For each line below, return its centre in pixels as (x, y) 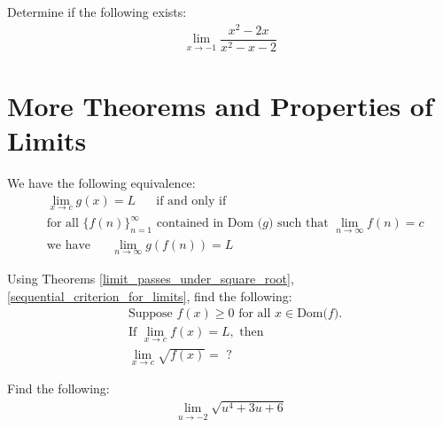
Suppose (150, 314)
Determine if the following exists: (97, 12)
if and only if (191, 201)
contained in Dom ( (210, 224)
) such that (298, 224)
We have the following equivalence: (101, 183)
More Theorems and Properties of (220, 105)
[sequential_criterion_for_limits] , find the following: (150, 295)
